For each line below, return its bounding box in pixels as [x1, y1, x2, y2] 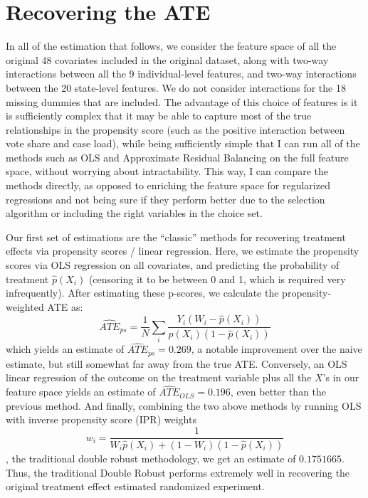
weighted [6, 299, 44, 314]
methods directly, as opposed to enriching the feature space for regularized [6, 178, 330, 193]
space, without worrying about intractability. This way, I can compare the [6, 164, 328, 179]
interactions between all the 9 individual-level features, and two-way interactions [6, 66, 357, 81]
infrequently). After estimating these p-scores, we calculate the [6, 285, 279, 300]
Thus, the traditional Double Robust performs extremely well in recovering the [6, 465, 350, 480]
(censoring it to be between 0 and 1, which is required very [88, 271, 346, 286]
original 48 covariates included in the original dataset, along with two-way [6, 52, 329, 67]
